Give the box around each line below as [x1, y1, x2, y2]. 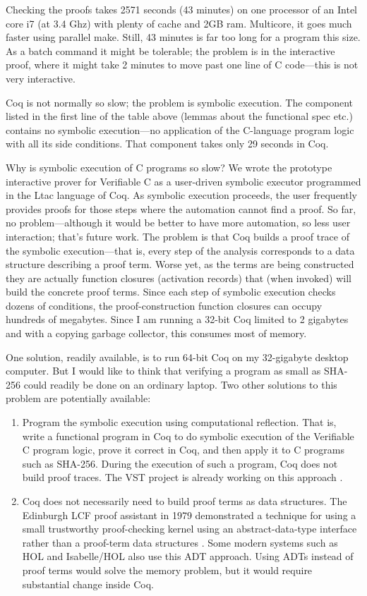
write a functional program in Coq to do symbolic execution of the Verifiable [22, 428, 354, 443]
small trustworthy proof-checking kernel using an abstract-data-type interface [22, 521, 357, 536]
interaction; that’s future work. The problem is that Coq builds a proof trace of [6, 229, 350, 243]
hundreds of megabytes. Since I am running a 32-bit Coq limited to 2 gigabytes [6, 312, 349, 327]
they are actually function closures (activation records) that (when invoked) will [6, 270, 352, 285]
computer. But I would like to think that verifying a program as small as [6, 363, 321, 378]
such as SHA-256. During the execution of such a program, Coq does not [22, 456, 338, 470]
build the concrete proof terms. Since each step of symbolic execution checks [6, 284, 336, 299]
